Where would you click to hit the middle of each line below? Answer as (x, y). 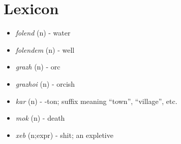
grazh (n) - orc (38, 67)
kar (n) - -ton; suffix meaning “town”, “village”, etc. (96, 101)
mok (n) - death (40, 118)
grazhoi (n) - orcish (45, 83)
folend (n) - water (43, 33)
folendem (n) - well (45, 49)
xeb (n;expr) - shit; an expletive (64, 135)
